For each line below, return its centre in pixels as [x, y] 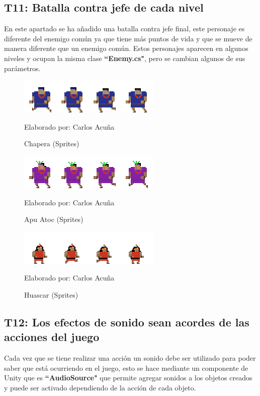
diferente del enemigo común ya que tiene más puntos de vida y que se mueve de [128, 38]
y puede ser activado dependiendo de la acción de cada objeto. [100, 387]
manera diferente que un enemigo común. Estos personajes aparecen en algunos [126, 48]
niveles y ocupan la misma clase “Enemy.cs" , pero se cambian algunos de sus [125, 58]
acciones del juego [52, 337]
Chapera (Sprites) [52, 144]
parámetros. [22, 68]
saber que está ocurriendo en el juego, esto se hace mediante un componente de [126, 367]
